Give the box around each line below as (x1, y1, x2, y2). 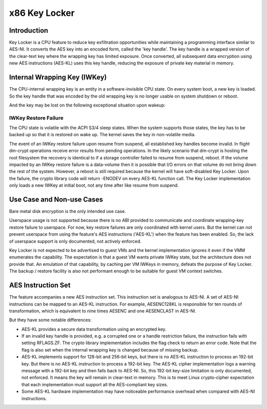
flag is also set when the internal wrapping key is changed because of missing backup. (21, 347, 199, 353)
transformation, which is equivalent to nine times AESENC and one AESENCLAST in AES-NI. (9, 307, 196, 314)
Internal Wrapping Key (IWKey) (9, 73, 107, 82)
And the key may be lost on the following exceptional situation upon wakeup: (9, 102, 166, 108)
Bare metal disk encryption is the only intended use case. (9, 208, 126, 214)
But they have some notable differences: (9, 317, 92, 323)
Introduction (9, 26, 48, 35)
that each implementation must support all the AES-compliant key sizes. (21, 381, 168, 387)
